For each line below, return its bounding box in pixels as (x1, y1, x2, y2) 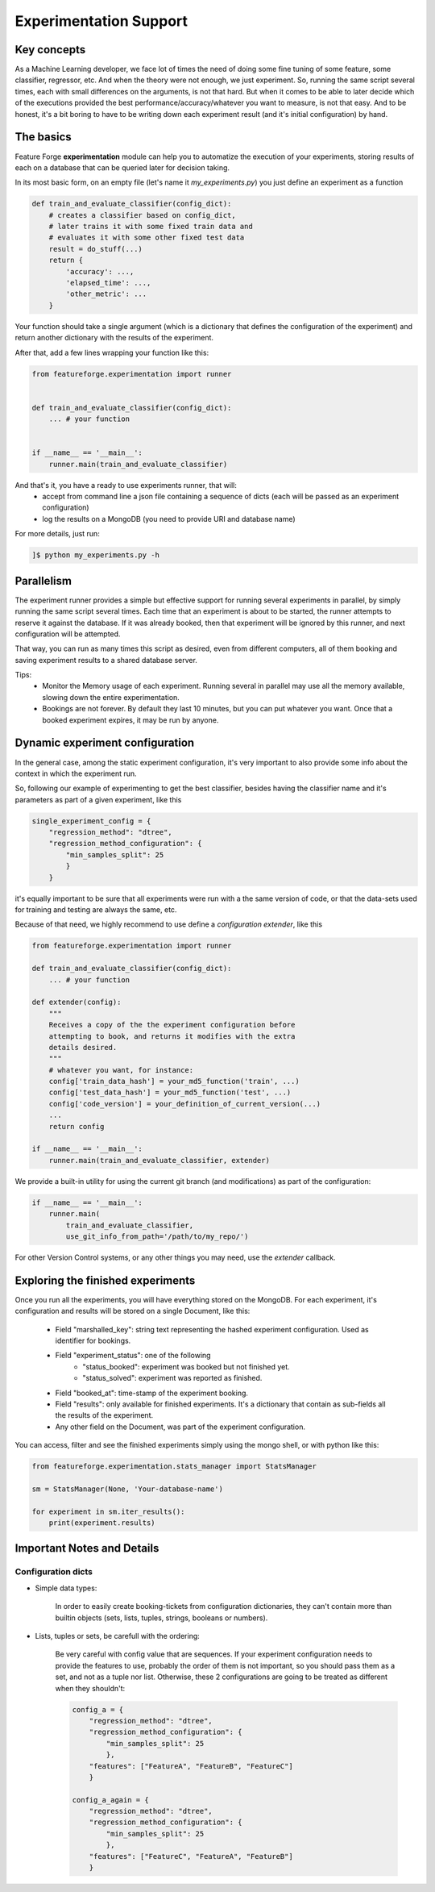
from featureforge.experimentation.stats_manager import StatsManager (31, 1462, 317, 1471)
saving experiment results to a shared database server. (14, 655, 197, 665)
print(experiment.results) (48, 1519, 156, 1527)
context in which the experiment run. (14, 769, 137, 778)
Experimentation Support (14, 12, 188, 30)
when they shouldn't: (55, 1683, 126, 1693)
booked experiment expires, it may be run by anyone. (42, 715, 219, 725)
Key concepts (14, 43, 86, 56)
